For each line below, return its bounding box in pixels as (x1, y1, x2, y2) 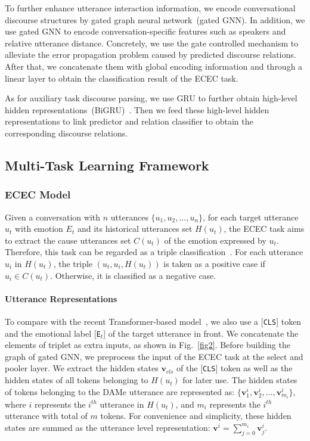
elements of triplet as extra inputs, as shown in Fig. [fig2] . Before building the (5, 338, 290, 351)
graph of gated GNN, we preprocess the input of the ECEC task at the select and (5, 350, 303, 362)
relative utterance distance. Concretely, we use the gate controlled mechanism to (5, 36, 299, 49)
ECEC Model (5, 187, 71, 202)
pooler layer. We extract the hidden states (5, 362, 159, 374)
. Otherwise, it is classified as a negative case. (50, 269, 216, 281)
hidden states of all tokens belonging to (5, 374, 148, 386)
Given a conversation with (5, 210, 101, 223)
